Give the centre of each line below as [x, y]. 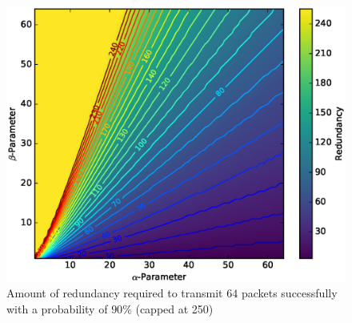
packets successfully [289, 293]
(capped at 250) [174, 308]
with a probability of [57, 308]
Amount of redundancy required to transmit [115, 293]
